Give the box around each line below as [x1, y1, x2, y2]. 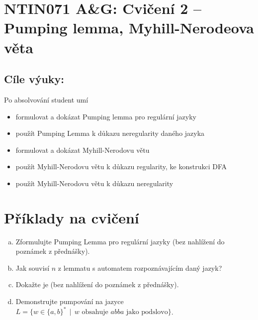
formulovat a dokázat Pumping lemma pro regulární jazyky [15, 111, 197, 121]
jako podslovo [126, 309, 168, 316]
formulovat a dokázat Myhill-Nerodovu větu [15, 144, 150, 155]
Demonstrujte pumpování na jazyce [15, 296, 124, 307]
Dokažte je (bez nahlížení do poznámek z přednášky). [15, 279, 179, 290]
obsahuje [82, 309, 108, 316]
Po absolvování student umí [4, 94, 88, 105]
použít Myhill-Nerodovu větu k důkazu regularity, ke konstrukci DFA [15, 161, 227, 172]
